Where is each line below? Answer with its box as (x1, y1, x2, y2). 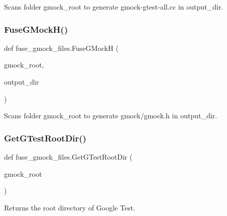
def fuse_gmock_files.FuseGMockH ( (4, 42, 119, 53)
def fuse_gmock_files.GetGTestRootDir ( (4, 152, 133, 162)
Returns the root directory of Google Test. (4, 202, 135, 212)
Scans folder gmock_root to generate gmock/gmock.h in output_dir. (4, 110, 217, 121)
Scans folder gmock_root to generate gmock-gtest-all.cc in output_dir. (4, 2, 223, 12)
